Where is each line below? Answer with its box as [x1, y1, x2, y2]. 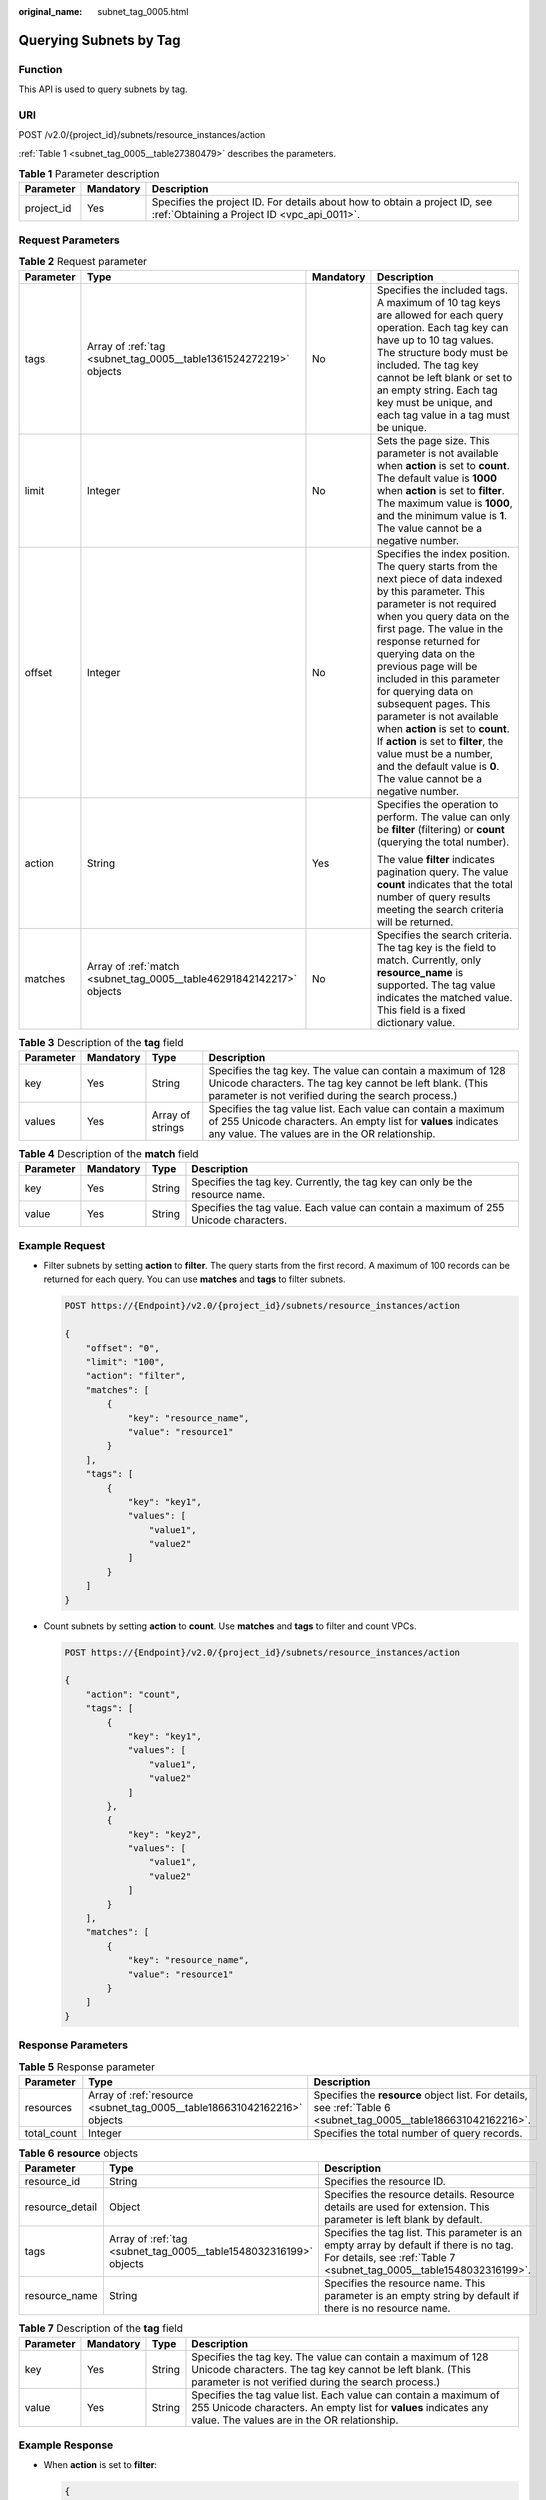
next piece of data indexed [376, 571, 503, 585]
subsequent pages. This [376, 696, 491, 710]
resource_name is [376, 965, 464, 979]
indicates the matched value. [376, 990, 513, 1004]
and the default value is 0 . [376, 759, 500, 773]
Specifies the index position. [376, 546, 510, 560]
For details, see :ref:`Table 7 [323, 2251, 456, 2265]
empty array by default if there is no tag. [323, 2238, 514, 2252]
